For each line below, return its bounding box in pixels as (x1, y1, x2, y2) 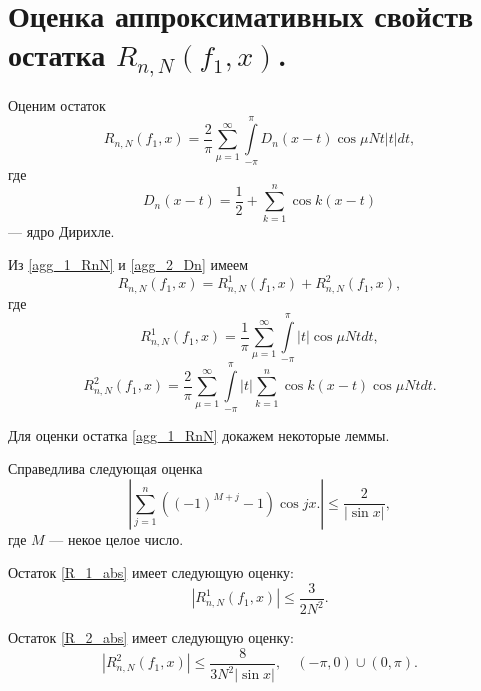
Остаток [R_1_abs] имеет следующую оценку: (8, 562, 294, 583)
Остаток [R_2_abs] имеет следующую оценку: (8, 627, 294, 648)
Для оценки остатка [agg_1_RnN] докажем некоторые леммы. (8, 424, 390, 445)
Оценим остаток (8, 95, 106, 116)
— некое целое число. (49, 528, 184, 549)
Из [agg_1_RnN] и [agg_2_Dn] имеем (8, 254, 249, 275)
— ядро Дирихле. (8, 220, 115, 241)
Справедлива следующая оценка (8, 458, 203, 479)
